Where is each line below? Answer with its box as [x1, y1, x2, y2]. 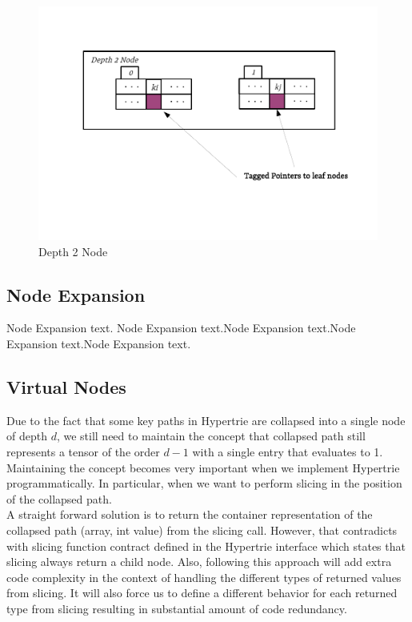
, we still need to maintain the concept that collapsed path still [56, 427, 366, 444]
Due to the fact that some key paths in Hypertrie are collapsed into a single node [6, 411, 406, 428]
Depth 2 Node [38, 243, 108, 259]
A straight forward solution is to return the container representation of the [6, 506, 373, 523]
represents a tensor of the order [6, 443, 160, 459]
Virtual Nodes [6, 374, 126, 399]
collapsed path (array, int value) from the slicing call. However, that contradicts [6, 521, 398, 538]
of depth [6, 427, 47, 444]
